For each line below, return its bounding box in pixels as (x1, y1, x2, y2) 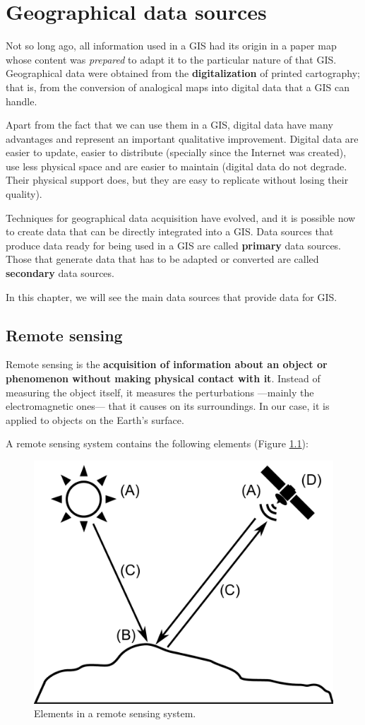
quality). (6, 187, 42, 201)
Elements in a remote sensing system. (34, 706, 196, 721)
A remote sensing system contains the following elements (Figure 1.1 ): (6, 436, 309, 451)
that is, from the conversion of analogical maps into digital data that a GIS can (6, 79, 349, 94)
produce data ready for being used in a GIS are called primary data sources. (6, 237, 342, 252)
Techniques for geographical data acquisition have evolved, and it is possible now (6, 210, 356, 225)
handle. (6, 93, 37, 108)
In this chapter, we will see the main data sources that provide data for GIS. (6, 289, 337, 304)
